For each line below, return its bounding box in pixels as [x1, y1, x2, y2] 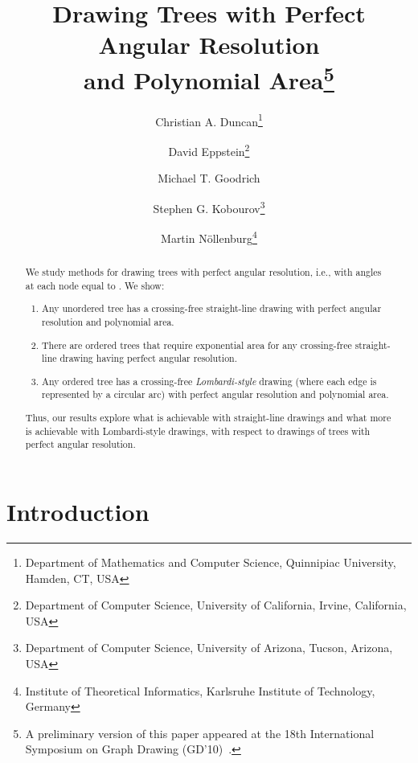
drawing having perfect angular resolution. [59, 351, 238, 365]
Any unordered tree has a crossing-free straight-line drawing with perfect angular [42, 302, 382, 315]
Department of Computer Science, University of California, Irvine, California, [25, 597, 407, 613]
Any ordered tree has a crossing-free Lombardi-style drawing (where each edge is [42, 374, 377, 388]
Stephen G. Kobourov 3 [153, 197, 265, 216]
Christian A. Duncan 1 [155, 110, 263, 129]
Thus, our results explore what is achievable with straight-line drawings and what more [25, 411, 391, 425]
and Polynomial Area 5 [84, 59, 334, 96]
